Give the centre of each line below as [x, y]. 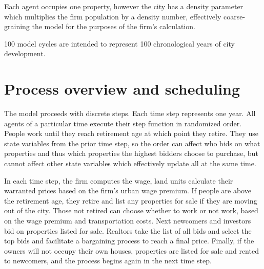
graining [17, 26]
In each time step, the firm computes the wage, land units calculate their [119, 180]
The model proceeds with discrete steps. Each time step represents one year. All [130, 113]
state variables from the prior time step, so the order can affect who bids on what [132, 143]
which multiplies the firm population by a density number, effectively [113, 16]
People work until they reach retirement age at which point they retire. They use [131, 133]
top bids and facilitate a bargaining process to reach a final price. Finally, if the [129, 241]
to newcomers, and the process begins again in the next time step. [108, 261]
